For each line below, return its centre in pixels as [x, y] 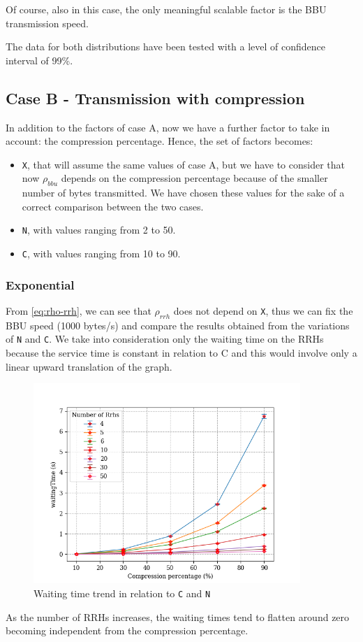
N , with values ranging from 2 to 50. [99, 230]
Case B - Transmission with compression [155, 98]
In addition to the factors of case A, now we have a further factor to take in [168, 127]
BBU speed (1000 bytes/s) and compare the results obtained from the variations [178, 325]
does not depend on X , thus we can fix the [263, 310]
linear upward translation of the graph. [89, 366]
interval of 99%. [39, 60]
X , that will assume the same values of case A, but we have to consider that [183, 164]
